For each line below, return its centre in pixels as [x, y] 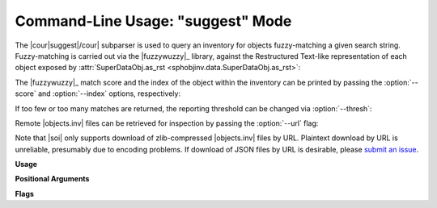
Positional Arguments [52, 179]
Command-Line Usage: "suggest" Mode [153, 21]
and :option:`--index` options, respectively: [109, 94]
